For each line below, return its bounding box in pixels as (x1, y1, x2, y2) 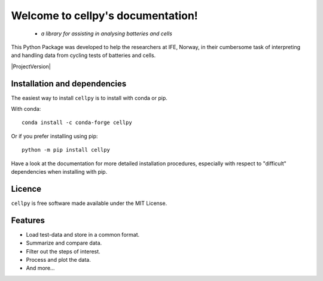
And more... (26, 264, 55, 272)
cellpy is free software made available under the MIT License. (11, 200, 167, 207)
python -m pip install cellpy (22, 147, 111, 153)
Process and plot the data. (26, 256, 91, 263)
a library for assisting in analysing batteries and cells (41, 30, 173, 37)
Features (11, 215, 45, 225)
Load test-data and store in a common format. (26, 231, 140, 238)
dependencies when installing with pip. (11, 168, 108, 175)
